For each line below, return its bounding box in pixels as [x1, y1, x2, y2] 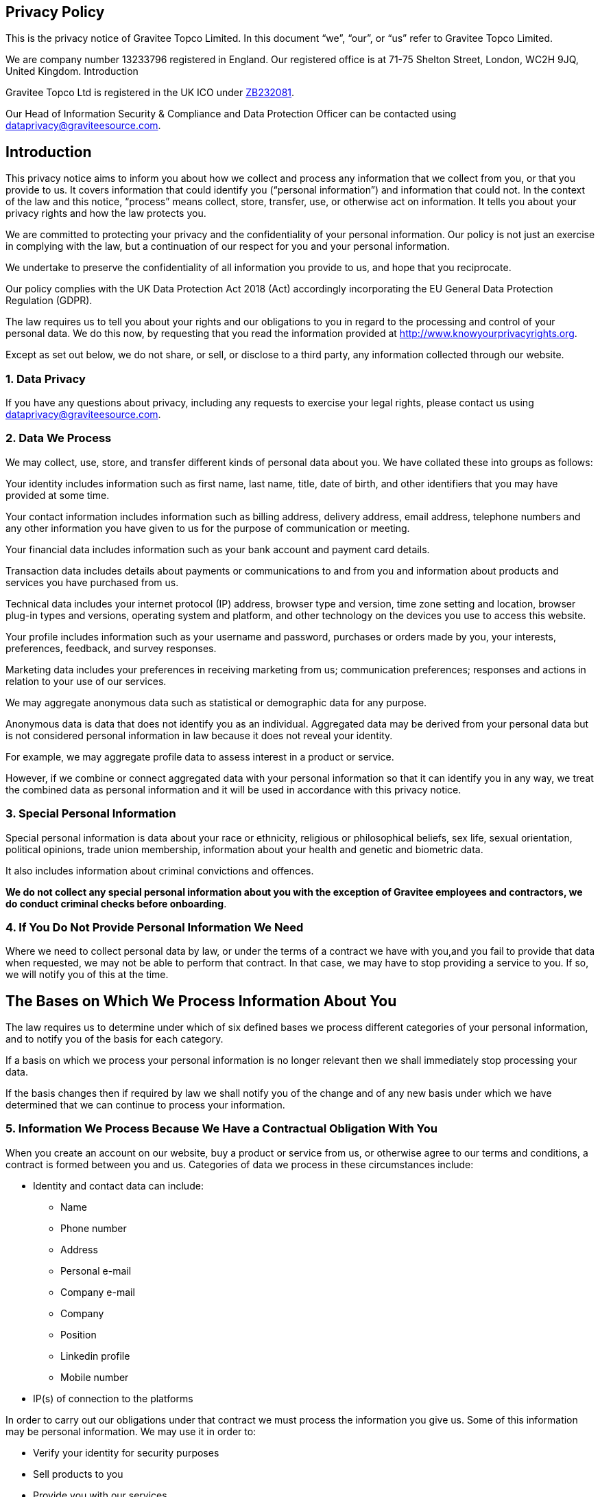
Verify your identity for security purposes [33, 1446, 219, 1459]
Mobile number [60, 1371, 129, 1383]
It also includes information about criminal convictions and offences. [5, 864, 314, 877]
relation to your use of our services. [5, 675, 167, 687]
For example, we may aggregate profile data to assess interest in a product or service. [5, 750, 394, 763]
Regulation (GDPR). [5, 294, 93, 307]
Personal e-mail [60, 1264, 132, 1277]
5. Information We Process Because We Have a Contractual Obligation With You [5, 1122, 437, 1136]
